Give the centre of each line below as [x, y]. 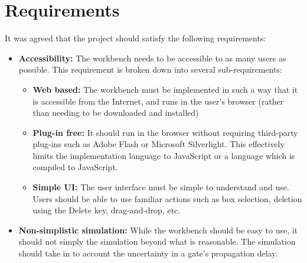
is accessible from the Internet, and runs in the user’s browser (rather [158, 101]
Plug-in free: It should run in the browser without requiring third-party [165, 132]
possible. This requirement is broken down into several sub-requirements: [150, 69]
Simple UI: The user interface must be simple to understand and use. [161, 187]
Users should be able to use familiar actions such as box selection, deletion [167, 198]
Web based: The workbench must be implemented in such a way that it [165, 89]
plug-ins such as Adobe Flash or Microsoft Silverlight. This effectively [159, 144]
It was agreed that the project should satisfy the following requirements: [135, 38]
